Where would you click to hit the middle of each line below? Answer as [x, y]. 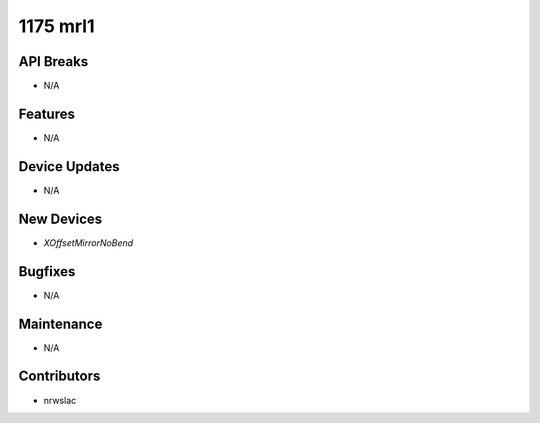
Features [46, 113]
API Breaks [53, 61]
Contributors [59, 376]
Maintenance [60, 323]
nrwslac [60, 400]
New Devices [60, 218]
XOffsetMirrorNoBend [88, 242]
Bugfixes [47, 271]
